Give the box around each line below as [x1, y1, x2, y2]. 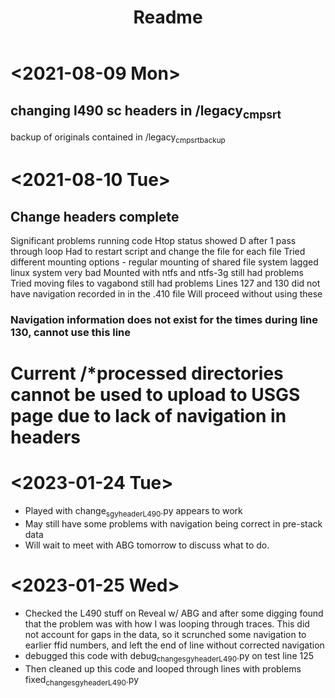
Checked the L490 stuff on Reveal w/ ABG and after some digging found [24, 607, 324, 619]
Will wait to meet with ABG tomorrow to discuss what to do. [24, 539, 270, 551]
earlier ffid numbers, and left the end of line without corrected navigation [24, 639, 325, 651]
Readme [133, 6, 203, 29]
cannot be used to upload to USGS [10, 384, 301, 406]
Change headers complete [10, 208, 180, 225]
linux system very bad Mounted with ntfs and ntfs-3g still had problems [10, 266, 304, 278]
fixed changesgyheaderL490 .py [24, 673, 140, 688]
